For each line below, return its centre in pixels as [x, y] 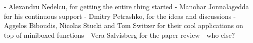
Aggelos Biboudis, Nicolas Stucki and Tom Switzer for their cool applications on [124, 25]
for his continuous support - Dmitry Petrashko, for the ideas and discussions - [120, 16]
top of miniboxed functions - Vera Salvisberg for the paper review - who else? [119, 35]
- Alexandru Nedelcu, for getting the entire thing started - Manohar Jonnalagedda [126, 6]
